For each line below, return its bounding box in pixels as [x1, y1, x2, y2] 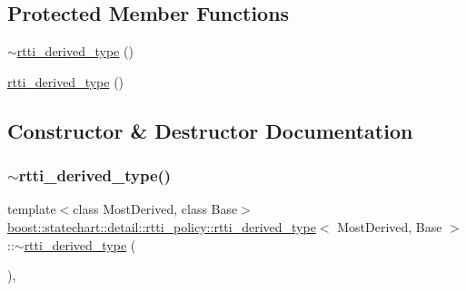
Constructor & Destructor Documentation [7, 116, 413, 144]
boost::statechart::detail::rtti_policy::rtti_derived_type [7, 217, 316, 236]
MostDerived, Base [337, 217, 442, 236]
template [7, 199, 56, 218]
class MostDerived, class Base [73, 199, 238, 218]
